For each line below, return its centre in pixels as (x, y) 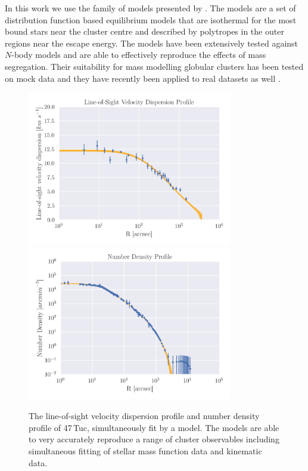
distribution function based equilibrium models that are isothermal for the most (151, 19)
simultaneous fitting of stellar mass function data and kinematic (145, 450)
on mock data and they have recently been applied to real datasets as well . (143, 78)
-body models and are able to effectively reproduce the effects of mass (139, 55)
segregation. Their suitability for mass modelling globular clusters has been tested (154, 66)
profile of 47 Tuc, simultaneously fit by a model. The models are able (154, 427)
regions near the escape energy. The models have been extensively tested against (152, 43)
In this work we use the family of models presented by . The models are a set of (150, 8)
